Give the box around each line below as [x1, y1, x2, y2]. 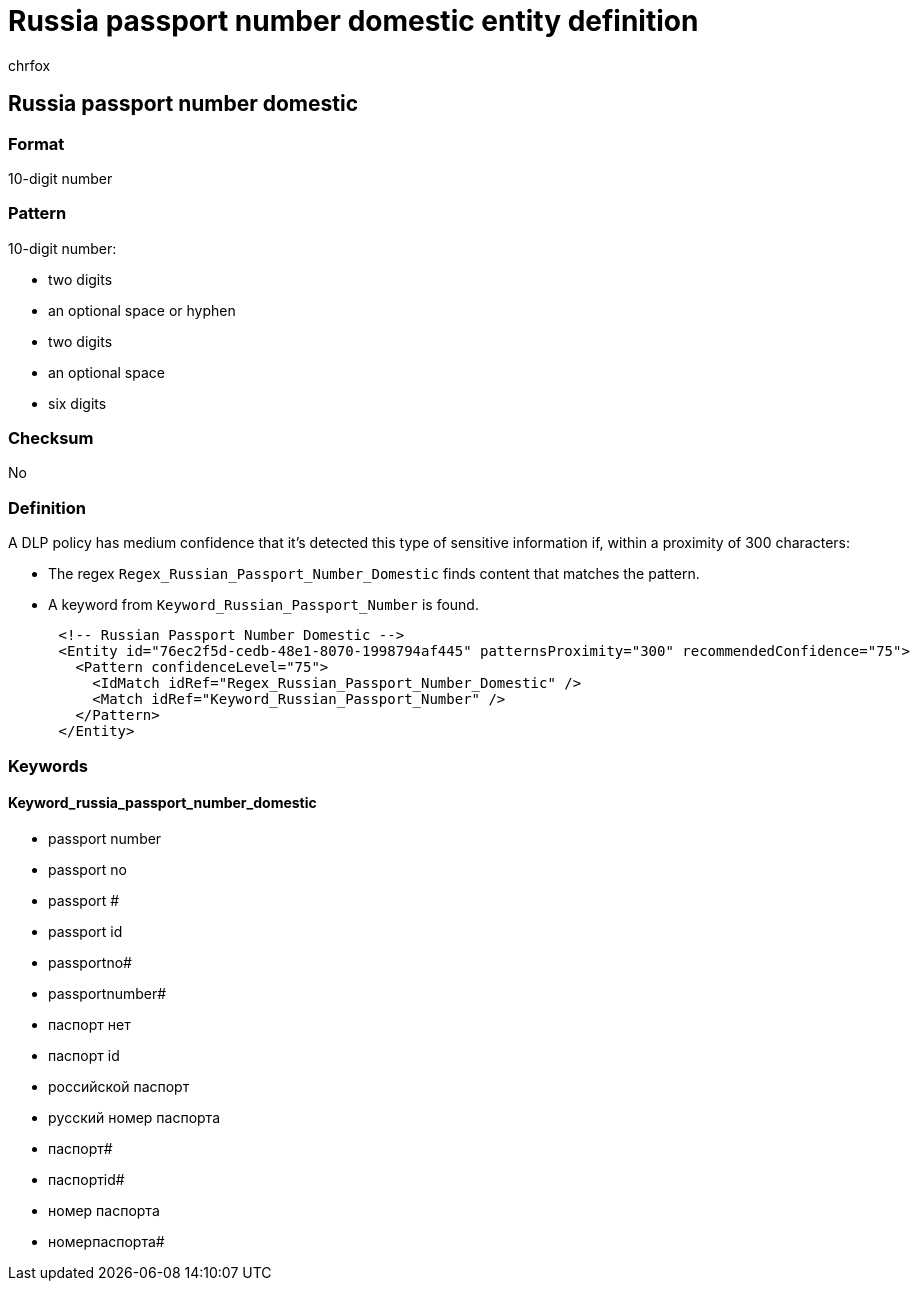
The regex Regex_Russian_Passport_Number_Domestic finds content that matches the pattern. [48, 565, 700, 583]
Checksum [8, 428, 94, 449]
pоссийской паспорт [48, 1077, 190, 1095]
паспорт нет [48, 1015, 131, 1033]
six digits [48, 394, 107, 412]
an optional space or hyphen [48, 301, 236, 319]
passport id [48, 922, 123, 940]
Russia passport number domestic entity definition [8, 4, 699, 38]
